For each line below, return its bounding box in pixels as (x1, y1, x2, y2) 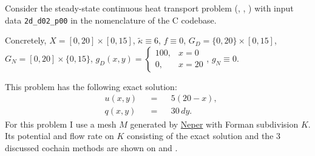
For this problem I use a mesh (5, 117, 117, 130)
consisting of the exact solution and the (127, 129, 274, 142)
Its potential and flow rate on (5, 129, 114, 142)
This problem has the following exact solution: (5, 80, 177, 93)
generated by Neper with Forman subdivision (130, 117, 299, 130)
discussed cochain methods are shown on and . (5, 141, 178, 154)
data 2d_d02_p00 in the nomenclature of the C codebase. (5, 13, 217, 26)
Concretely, (5, 34, 47, 47)
